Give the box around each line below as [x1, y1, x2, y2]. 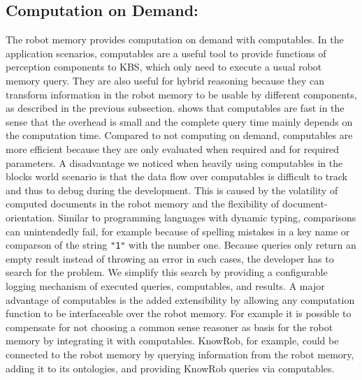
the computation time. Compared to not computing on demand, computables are [6, 128, 353, 142]
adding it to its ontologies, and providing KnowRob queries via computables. [6, 360, 335, 375]
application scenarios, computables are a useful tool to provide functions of [6, 45, 326, 60]
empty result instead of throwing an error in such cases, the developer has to [6, 251, 334, 265]
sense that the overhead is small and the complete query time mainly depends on [6, 114, 353, 129]
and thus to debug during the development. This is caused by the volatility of [6, 182, 338, 197]
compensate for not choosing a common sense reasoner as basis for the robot [6, 319, 333, 334]
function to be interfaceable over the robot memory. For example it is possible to [6, 306, 352, 321]
